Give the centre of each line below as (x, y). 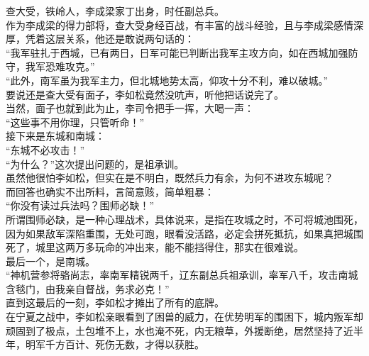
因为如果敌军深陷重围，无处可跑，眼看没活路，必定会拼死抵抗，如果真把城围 (184, 233)
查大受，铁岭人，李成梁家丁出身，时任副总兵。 (115, 11)
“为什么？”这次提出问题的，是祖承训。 (95, 163)
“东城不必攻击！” (45, 149)
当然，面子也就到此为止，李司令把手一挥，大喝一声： (130, 108)
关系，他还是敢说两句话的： (130, 39)
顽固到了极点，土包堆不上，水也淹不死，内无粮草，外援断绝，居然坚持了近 (180, 330)
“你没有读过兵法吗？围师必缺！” (80, 205)
